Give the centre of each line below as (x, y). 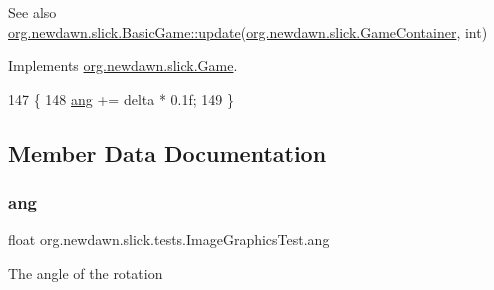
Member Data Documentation (167, 152)
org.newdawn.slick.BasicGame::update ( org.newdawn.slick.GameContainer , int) (248, 31)
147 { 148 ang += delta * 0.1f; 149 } (121, 98)
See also (32, 12)
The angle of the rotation (85, 272)
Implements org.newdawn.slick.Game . (123, 65)
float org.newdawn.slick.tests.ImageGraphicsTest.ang (169, 239)
